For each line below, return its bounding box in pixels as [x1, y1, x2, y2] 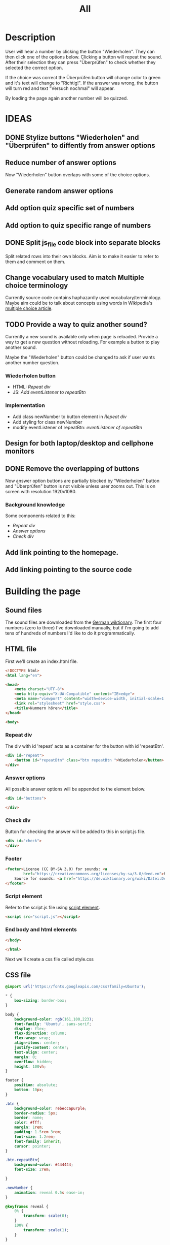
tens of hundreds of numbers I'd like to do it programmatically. [5, 630, 136, 636]
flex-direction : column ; [14, 1031, 67, 1036]
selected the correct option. [5, 65, 63, 71]
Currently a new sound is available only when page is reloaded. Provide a [5, 334, 158, 340]
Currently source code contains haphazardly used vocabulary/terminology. [5, 295, 162, 301]
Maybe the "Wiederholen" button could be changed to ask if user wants [5, 354, 155, 361]
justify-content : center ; [14, 1045, 69, 1050]
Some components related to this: [5, 513, 76, 519]
